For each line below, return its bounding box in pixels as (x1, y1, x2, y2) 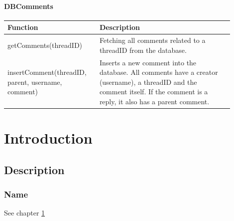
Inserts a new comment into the (99, 57, 197, 67)
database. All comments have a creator (99, 67, 218, 77)
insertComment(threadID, (7, 67, 87, 77)
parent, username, (7, 76, 62, 87)
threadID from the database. (99, 44, 187, 55)
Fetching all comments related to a (99, 35, 206, 45)
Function (7, 22, 38, 32)
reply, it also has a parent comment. (99, 96, 210, 106)
